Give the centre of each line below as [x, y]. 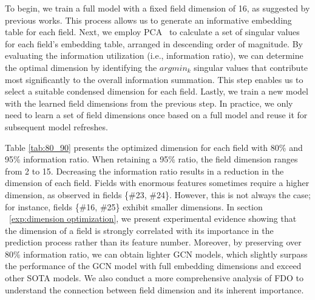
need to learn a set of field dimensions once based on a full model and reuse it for [156, 115]
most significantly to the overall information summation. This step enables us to [154, 79]
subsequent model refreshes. [56, 126]
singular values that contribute [251, 67]
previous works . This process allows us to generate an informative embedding [148, 20]
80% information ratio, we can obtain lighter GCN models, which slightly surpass [156, 254]
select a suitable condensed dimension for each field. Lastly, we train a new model [157, 91]
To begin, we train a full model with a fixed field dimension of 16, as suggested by [157, 8]
